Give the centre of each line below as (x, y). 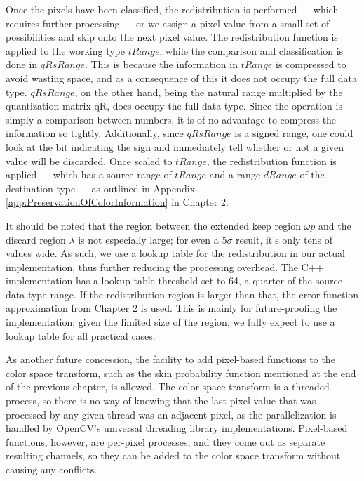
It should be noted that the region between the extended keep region (153, 225)
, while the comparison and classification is (251, 50)
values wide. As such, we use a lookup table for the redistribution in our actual (175, 253)
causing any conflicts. (52, 469)
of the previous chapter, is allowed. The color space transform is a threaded (168, 387)
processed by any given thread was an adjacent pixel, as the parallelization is (171, 414)
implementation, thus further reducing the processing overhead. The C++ (165, 266)
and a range (235, 174)
